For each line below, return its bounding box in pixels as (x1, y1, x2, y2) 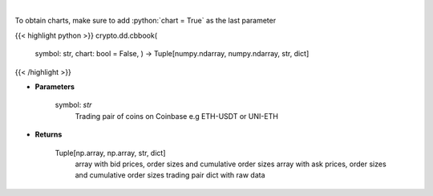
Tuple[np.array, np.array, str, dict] (55, 148, 166, 157)
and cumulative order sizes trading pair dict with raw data (75, 170, 265, 180)
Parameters (34, 81, 75, 92)
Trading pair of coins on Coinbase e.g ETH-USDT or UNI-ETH (75, 111, 278, 120)
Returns (34, 129, 63, 140)
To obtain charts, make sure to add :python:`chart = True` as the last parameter (14, 16, 277, 26)
